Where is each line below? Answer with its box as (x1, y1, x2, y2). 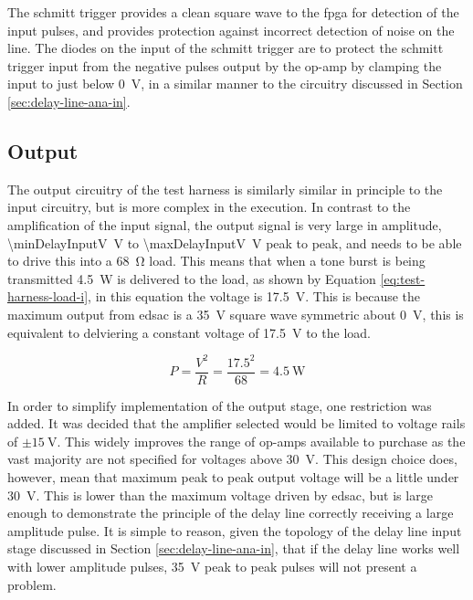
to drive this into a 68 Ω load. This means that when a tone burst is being (7, 251, 426, 270)
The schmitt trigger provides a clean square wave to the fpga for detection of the (7, 3, 459, 21)
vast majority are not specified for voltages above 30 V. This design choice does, (7, 449, 457, 468)
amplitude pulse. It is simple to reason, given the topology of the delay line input (7, 521, 462, 540)
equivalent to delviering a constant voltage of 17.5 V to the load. (7, 322, 371, 342)
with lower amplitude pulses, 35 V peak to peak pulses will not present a (7, 557, 417, 576)
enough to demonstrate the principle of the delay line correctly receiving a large (7, 503, 454, 522)
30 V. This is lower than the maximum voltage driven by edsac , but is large (7, 485, 433, 504)
